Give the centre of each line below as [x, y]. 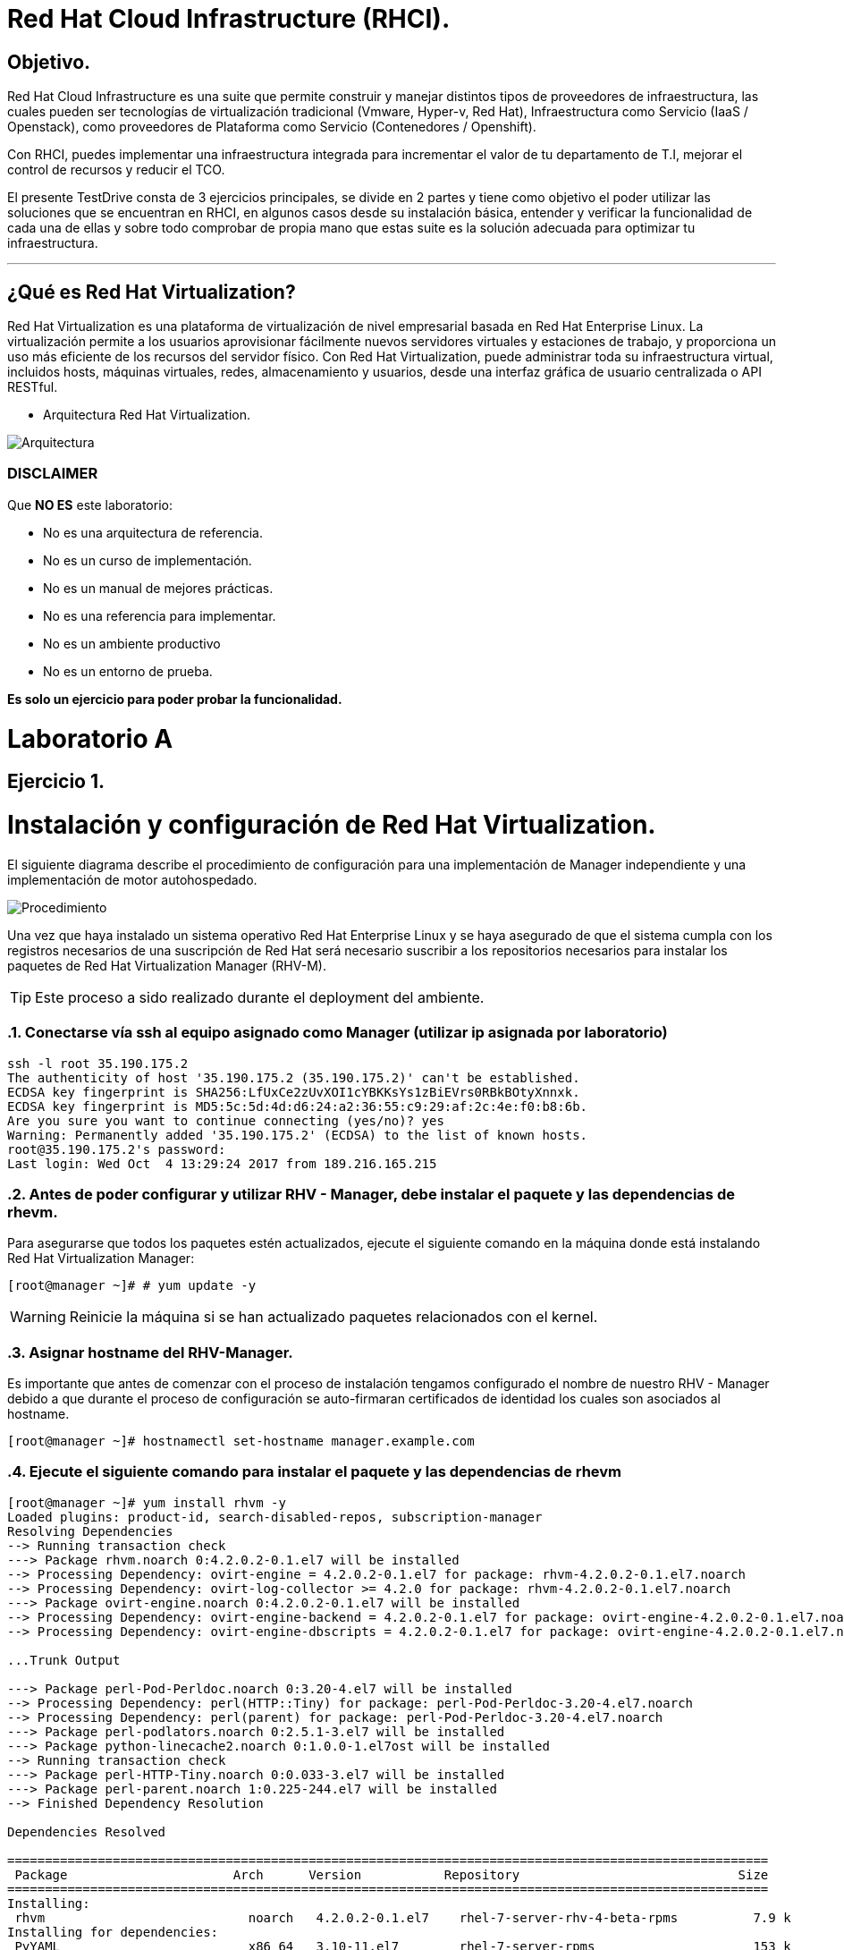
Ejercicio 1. [56, 782]
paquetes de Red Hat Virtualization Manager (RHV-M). [167, 965]
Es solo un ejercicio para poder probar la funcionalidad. [175, 699]
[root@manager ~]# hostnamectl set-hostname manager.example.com [241, 1441]
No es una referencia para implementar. [160, 615]
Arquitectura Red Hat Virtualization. [147, 415]
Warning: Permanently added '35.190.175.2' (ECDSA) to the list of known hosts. [298, 1135]
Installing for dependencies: [113, 1932]
